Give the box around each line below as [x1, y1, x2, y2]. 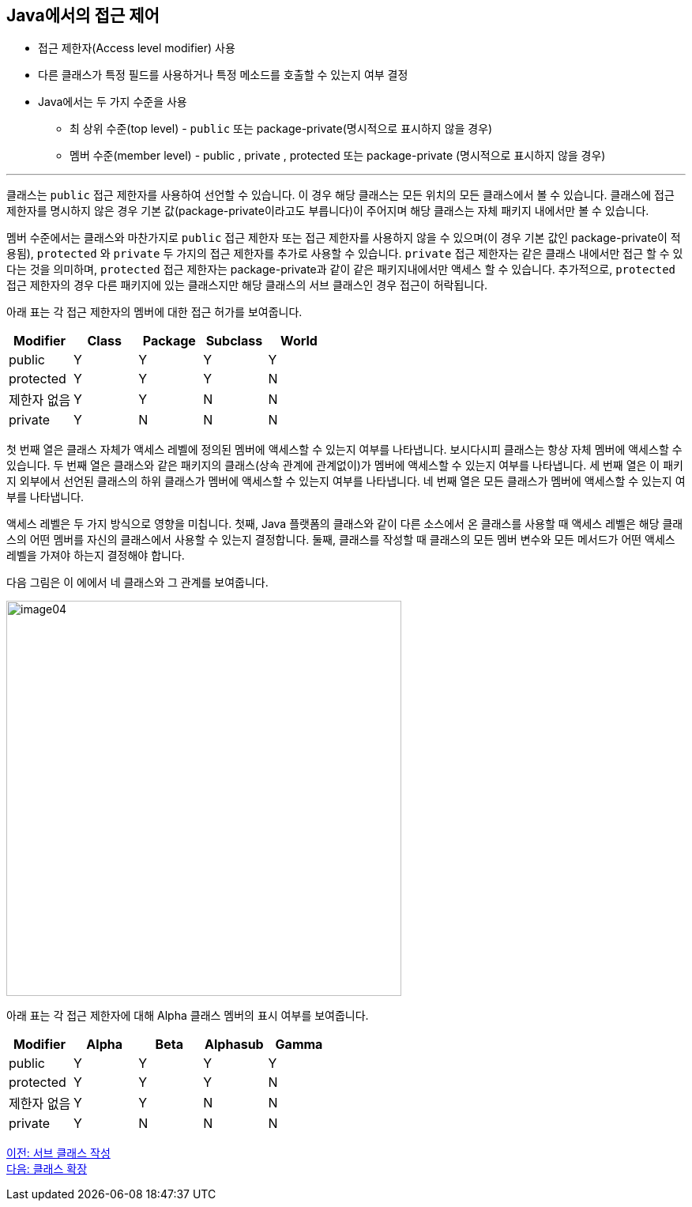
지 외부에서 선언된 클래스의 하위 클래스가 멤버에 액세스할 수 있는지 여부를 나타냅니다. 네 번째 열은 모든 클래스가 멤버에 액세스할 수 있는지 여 [6, 474, 686, 488]
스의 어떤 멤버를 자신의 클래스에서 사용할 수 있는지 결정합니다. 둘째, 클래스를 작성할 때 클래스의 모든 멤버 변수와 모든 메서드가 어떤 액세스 [6, 533, 675, 547]
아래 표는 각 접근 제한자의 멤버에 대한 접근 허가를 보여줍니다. [6, 305, 303, 319]
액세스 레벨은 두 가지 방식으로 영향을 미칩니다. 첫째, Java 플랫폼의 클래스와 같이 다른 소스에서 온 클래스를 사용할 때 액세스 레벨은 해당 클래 [6, 517, 683, 531]
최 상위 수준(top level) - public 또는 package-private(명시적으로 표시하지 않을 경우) [70, 122, 493, 136]
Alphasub [205, 1036, 264, 1053]
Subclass [205, 333, 263, 349]
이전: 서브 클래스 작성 [6, 1146, 111, 1160]
